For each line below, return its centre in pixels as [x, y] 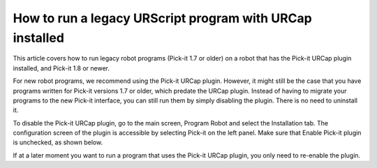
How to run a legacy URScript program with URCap [162, 18]
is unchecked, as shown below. [58, 142]
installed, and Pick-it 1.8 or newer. [61, 68]
